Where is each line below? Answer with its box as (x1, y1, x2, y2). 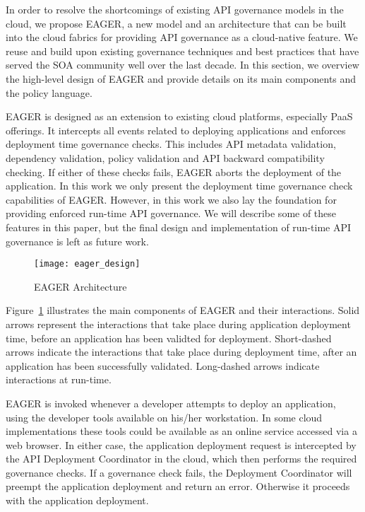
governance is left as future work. (6, 233, 149, 248)
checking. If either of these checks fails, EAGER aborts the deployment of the (6, 164, 342, 179)
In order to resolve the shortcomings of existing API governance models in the (6, 2, 344, 16)
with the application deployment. (6, 493, 149, 508)
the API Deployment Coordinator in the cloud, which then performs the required (6, 451, 357, 466)
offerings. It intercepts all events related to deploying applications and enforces (6, 122, 346, 137)
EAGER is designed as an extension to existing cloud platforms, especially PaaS (6, 109, 353, 124)
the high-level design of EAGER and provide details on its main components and (6, 71, 357, 86)
